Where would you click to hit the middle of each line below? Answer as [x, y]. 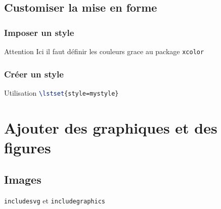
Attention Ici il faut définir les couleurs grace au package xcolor [104, 51]
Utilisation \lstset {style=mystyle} [61, 92]
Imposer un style [39, 32]
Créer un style [34, 74]
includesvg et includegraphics [55, 201]
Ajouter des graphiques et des [111, 127]
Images [23, 179]
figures [28, 147]
